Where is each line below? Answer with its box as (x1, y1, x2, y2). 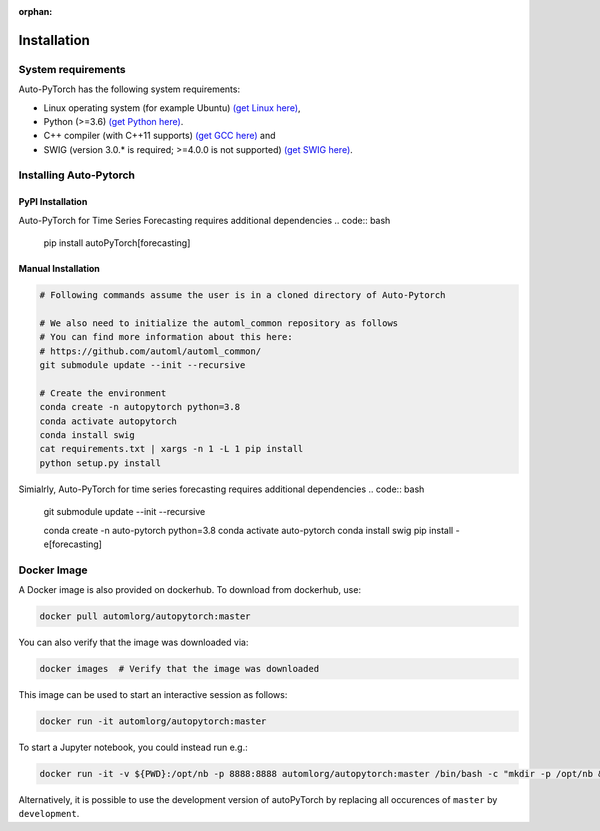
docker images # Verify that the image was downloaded (39, 663, 320, 674)
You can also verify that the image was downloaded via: (18, 636, 249, 648)
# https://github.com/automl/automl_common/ (39, 345, 262, 357)
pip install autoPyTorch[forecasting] (43, 237, 191, 249)
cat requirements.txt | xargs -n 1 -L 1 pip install (39, 443, 304, 455)
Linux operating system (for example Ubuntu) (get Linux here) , (43, 101, 301, 114)
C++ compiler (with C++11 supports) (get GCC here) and (43, 130, 276, 142)
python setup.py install (39, 457, 162, 469)
